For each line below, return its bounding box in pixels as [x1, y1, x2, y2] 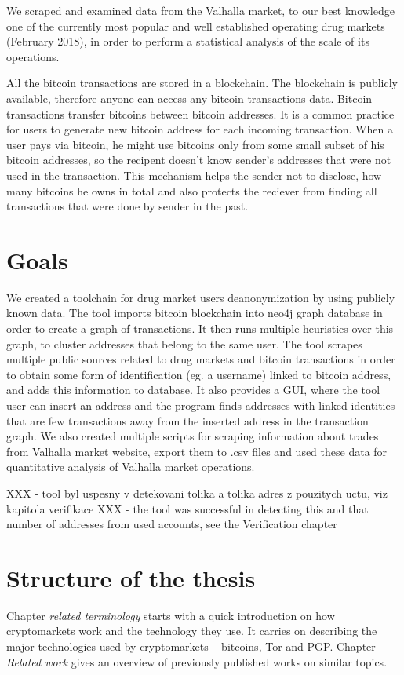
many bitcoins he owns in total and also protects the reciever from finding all [6, 182, 377, 199]
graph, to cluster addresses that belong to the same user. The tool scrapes [6, 335, 362, 352]
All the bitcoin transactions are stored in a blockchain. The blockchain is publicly [6, 75, 398, 91]
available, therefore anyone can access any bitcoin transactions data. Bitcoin [6, 89, 373, 106]
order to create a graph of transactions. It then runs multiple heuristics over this [6, 320, 394, 337]
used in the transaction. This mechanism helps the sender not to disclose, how [6, 166, 382, 183]
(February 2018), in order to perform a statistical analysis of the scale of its [6, 33, 369, 49]
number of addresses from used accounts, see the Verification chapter [6, 516, 337, 532]
